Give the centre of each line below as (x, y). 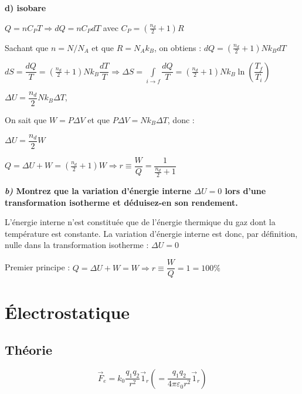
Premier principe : (38, 267)
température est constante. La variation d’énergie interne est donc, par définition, (151, 233)
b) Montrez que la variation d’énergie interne (98, 191)
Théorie (29, 349)
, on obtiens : (178, 47)
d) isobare (26, 8)
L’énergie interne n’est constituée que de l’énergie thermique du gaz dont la (140, 222)
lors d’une (245, 191)
